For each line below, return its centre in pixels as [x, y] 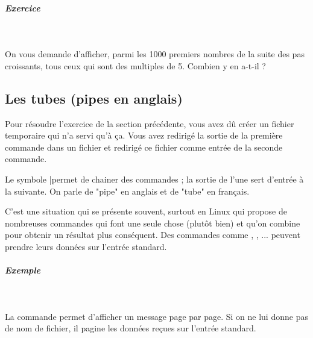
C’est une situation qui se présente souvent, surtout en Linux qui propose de [146, 211]
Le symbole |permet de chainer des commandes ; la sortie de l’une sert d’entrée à [154, 179]
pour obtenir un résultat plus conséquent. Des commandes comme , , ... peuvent [153, 235]
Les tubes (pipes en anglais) [94, 98]
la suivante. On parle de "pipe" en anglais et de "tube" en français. [127, 191]
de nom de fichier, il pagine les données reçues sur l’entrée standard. [131, 328]
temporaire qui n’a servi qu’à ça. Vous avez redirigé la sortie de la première [144, 135]
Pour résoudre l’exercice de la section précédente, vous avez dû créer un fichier [150, 123]
